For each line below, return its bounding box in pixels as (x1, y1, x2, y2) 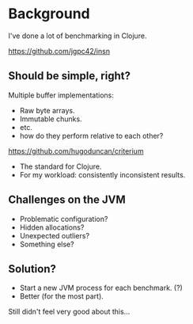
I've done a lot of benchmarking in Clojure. (8, 31, 147, 40)
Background (8, 5, 90, 23)
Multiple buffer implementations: (8, 90, 115, 100)
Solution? (8, 262, 57, 276)
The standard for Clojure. (19, 162, 102, 171)
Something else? (19, 239, 74, 249)
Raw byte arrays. (19, 105, 75, 115)
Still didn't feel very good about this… (8, 307, 131, 317)
